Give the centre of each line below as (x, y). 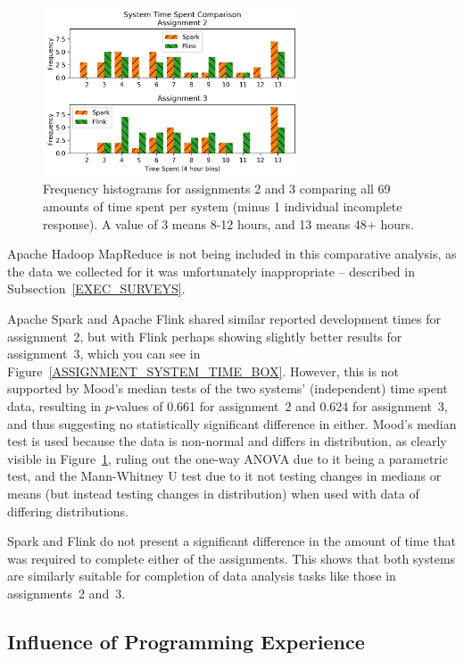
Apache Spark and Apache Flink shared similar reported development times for (224, 318)
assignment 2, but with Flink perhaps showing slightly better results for (205, 336)
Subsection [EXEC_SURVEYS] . (96, 289)
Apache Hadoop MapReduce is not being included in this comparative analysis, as (232, 254)
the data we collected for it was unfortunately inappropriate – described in (211, 271)
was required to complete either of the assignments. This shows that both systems (232, 558)
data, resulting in (54, 405)
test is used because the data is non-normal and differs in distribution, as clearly (227, 441)
